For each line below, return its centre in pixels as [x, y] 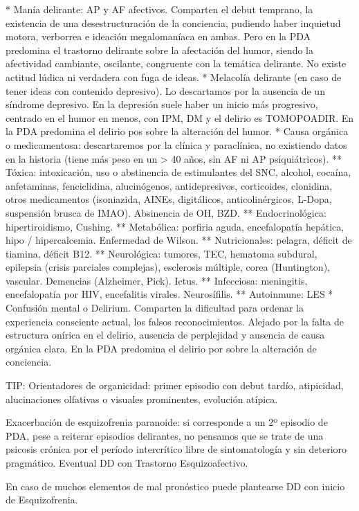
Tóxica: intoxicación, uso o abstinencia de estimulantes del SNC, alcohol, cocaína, [178, 172]
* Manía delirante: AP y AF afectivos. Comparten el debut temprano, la [159, 9]
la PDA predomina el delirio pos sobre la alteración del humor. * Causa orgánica [177, 131]
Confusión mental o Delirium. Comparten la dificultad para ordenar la [155, 308]
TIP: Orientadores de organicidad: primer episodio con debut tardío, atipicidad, [175, 385]
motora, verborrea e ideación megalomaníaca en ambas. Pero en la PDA [158, 36]
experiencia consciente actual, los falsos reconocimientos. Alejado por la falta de [175, 321]
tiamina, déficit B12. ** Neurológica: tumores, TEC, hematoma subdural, [162, 253]
